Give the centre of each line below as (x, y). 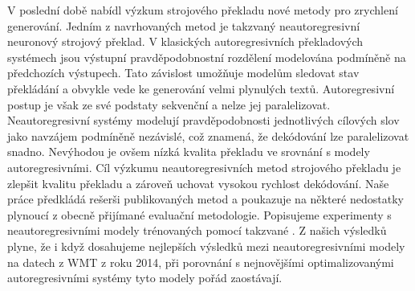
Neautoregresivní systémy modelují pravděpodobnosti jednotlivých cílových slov (203, 120)
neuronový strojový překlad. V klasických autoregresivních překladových (185, 41)
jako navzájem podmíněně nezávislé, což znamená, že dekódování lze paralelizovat (208, 135)
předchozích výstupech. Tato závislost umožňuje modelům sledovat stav (183, 73)
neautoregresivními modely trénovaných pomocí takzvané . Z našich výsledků (197, 230)
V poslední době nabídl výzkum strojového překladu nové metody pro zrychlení (203, 10)
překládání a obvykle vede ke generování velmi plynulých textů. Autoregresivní (201, 88)
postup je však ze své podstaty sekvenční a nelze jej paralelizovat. (169, 104)
